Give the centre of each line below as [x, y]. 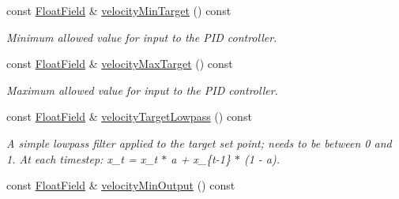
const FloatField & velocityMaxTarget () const [120, 64]
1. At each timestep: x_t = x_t [82, 158]
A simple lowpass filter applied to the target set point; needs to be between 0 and [199, 143]
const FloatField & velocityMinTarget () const [119, 10]
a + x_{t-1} [201, 158]
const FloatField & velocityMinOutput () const [121, 185]
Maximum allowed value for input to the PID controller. [142, 90]
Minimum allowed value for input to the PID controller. [142, 37]
